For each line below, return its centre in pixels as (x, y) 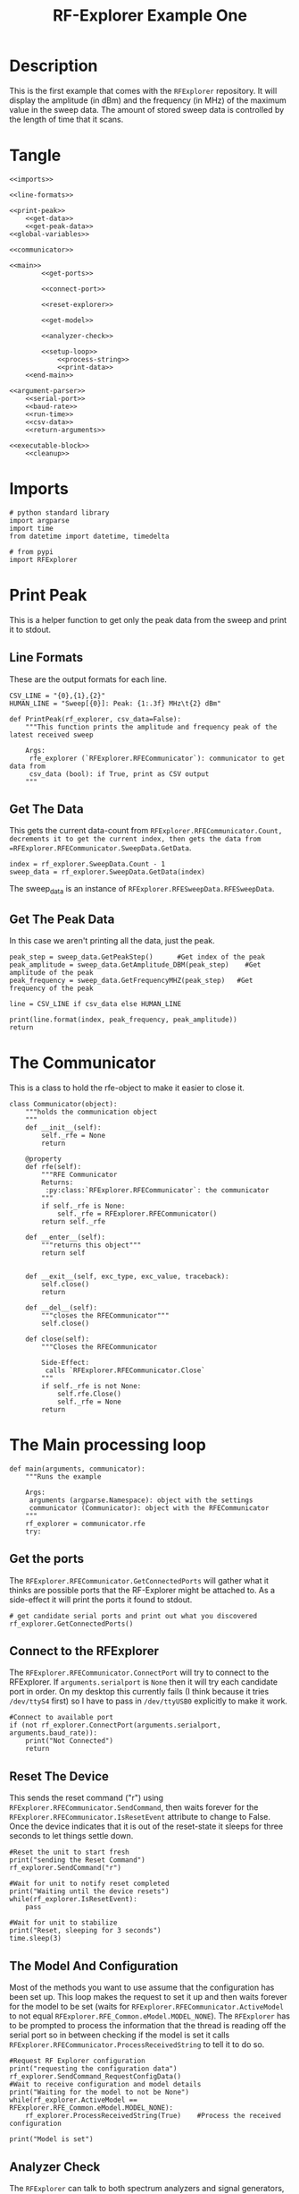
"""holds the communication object (91, 1112)
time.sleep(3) (36, 1939)
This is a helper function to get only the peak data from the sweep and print (148, 619)
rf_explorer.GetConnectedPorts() (71, 1624)
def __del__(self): (62, 1308)
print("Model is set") (51, 2139)
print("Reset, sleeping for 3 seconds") (86, 1931)
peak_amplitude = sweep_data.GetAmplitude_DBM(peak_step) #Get (135, 965)
